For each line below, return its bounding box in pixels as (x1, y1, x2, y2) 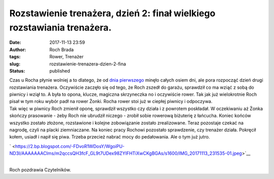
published (49, 67, 71, 74)
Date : (9, 40, 21, 46)
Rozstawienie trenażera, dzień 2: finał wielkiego (9, 8, 216, 19)
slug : (9, 61, 20, 67)
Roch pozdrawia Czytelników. (9, 166, 71, 172)
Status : (9, 67, 25, 74)
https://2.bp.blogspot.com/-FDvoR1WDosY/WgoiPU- (15, 143, 125, 149)
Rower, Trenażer (49, 54, 84, 60)
